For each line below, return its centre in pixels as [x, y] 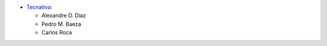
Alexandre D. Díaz [64, 16]
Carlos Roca [57, 33]
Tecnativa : [39, 7]
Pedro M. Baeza [61, 24]
